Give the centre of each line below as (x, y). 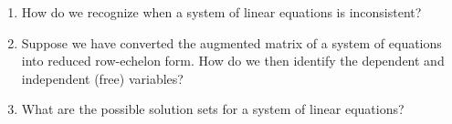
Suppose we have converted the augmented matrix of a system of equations (231, 42)
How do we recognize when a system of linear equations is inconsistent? (221, 12)
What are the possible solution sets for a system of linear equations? (213, 109)
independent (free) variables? (102, 78)
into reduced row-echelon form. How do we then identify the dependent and (233, 61)
